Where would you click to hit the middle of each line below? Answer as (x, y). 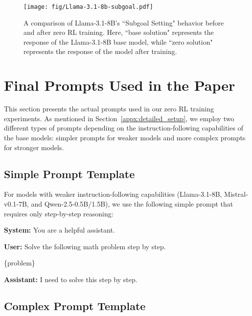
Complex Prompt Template (75, 305)
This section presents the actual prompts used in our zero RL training (109, 109)
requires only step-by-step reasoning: (59, 213)
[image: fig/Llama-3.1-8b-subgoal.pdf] (88, 7)
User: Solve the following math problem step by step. (85, 246)
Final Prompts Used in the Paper (120, 85)
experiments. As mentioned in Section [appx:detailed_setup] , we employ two (119, 118)
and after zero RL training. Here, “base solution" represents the (119, 32)
